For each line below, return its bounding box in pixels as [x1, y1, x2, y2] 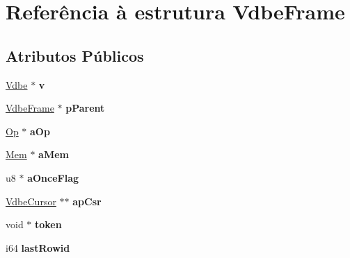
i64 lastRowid [6, 240, 70, 255]
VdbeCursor [6, 193, 56, 208]
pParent [65, 101, 105, 115]
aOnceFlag [27, 170, 79, 184]
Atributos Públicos [6, 44, 144, 66]
